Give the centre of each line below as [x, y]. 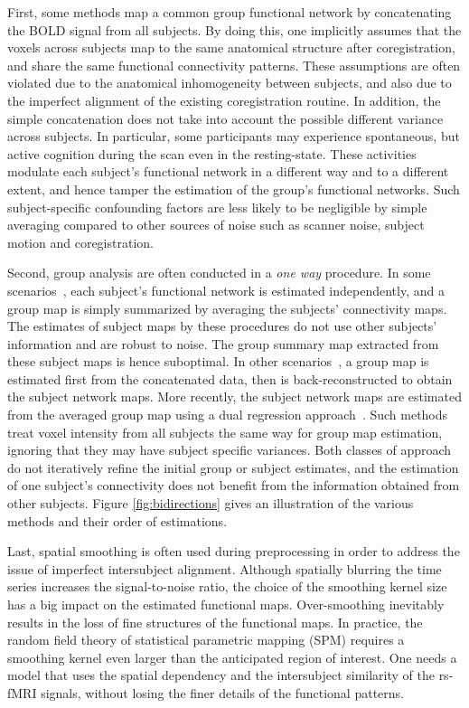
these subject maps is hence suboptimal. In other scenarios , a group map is [218, 361]
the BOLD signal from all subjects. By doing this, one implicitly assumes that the [234, 29]
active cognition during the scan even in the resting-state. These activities [212, 153]
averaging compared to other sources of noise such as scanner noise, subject [216, 225]
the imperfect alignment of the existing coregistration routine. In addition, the [224, 100]
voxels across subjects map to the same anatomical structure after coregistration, [231, 47]
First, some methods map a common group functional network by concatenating [230, 12]
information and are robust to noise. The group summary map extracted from [223, 343]
